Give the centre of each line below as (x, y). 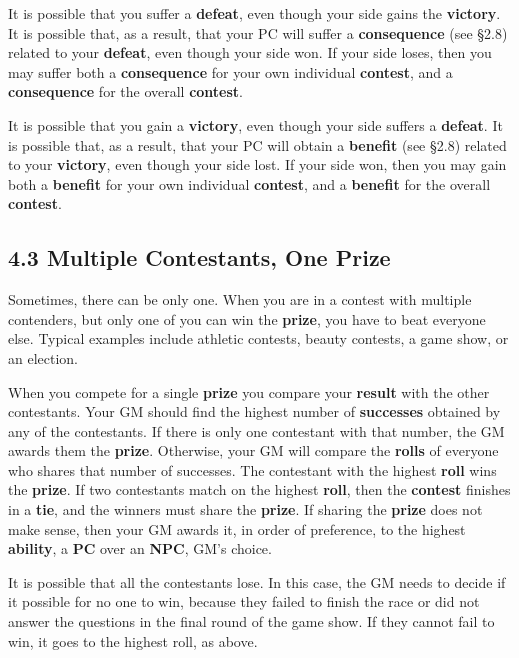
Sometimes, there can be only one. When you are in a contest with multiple (240, 299)
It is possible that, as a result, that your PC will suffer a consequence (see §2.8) (258, 32)
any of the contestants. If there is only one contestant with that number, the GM (256, 430)
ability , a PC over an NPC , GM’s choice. (140, 548)
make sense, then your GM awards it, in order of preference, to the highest (237, 528)
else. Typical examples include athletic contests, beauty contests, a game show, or (258, 338)
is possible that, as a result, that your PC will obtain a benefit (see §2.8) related (257, 144)
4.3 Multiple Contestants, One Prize (199, 257)
